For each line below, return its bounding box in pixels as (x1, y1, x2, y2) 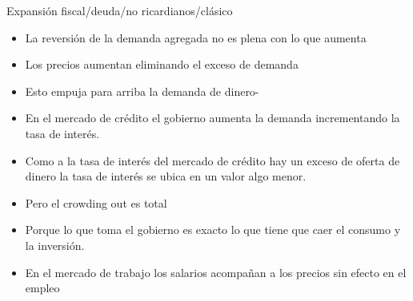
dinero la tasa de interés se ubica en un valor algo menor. (25, 168, 307, 184)
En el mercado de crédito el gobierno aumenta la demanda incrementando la (25, 109, 400, 126)
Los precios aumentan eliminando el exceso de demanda (25, 56, 299, 73)
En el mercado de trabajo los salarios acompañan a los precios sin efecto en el (25, 263, 407, 280)
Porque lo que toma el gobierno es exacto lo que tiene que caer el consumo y (25, 221, 401, 238)
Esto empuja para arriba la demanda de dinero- (25, 82, 259, 99)
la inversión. (25, 236, 85, 253)
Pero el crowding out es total (25, 194, 167, 211)
